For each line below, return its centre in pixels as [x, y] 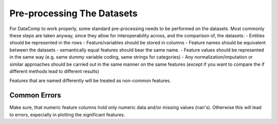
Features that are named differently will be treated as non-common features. [90, 81]
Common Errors [35, 95]
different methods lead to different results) [54, 71]
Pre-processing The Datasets [74, 13]
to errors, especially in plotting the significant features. [67, 114]
